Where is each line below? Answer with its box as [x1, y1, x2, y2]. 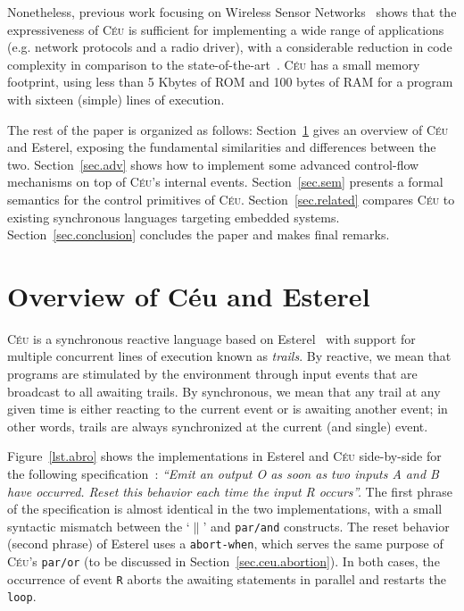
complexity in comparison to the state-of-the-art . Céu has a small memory [7, 54, 420, 73]
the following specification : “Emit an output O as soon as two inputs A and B [7, 465, 439, 482]
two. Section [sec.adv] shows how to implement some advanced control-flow [7, 155, 419, 173]
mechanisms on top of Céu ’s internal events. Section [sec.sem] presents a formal [7, 172, 443, 191]
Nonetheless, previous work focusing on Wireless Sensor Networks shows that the [7, 3, 457, 21]
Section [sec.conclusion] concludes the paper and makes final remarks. [7, 225, 390, 244]
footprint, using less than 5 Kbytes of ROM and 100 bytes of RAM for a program [7, 72, 453, 91]
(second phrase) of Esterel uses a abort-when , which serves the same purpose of [7, 534, 443, 553]
